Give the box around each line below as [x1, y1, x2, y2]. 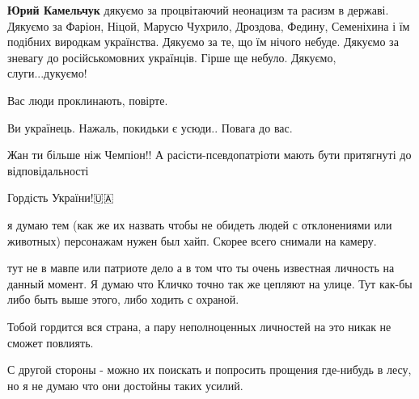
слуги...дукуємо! [7, 65, 87, 82]
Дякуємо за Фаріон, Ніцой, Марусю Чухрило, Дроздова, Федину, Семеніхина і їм [7, 17, 410, 34]
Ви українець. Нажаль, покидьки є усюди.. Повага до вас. [7, 119, 293, 136]
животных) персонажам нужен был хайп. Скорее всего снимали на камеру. [7, 232, 377, 249]
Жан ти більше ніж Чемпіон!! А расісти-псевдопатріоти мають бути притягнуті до [7, 146, 412, 163]
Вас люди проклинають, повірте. [7, 91, 168, 108]
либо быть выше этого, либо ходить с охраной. [7, 291, 239, 308]
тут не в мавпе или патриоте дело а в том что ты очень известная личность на [7, 259, 395, 276]
